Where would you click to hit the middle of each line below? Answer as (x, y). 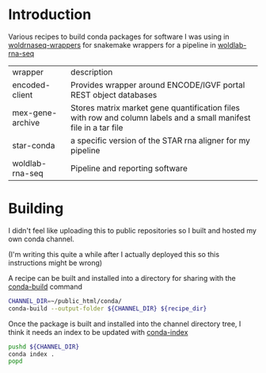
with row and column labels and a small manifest (161, 117)
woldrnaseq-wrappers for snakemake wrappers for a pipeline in (112, 44)
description (92, 71)
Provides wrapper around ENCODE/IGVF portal (158, 85)
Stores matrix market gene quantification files (155, 107)
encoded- (31, 85)
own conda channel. (42, 239)
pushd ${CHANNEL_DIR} (44, 347)
